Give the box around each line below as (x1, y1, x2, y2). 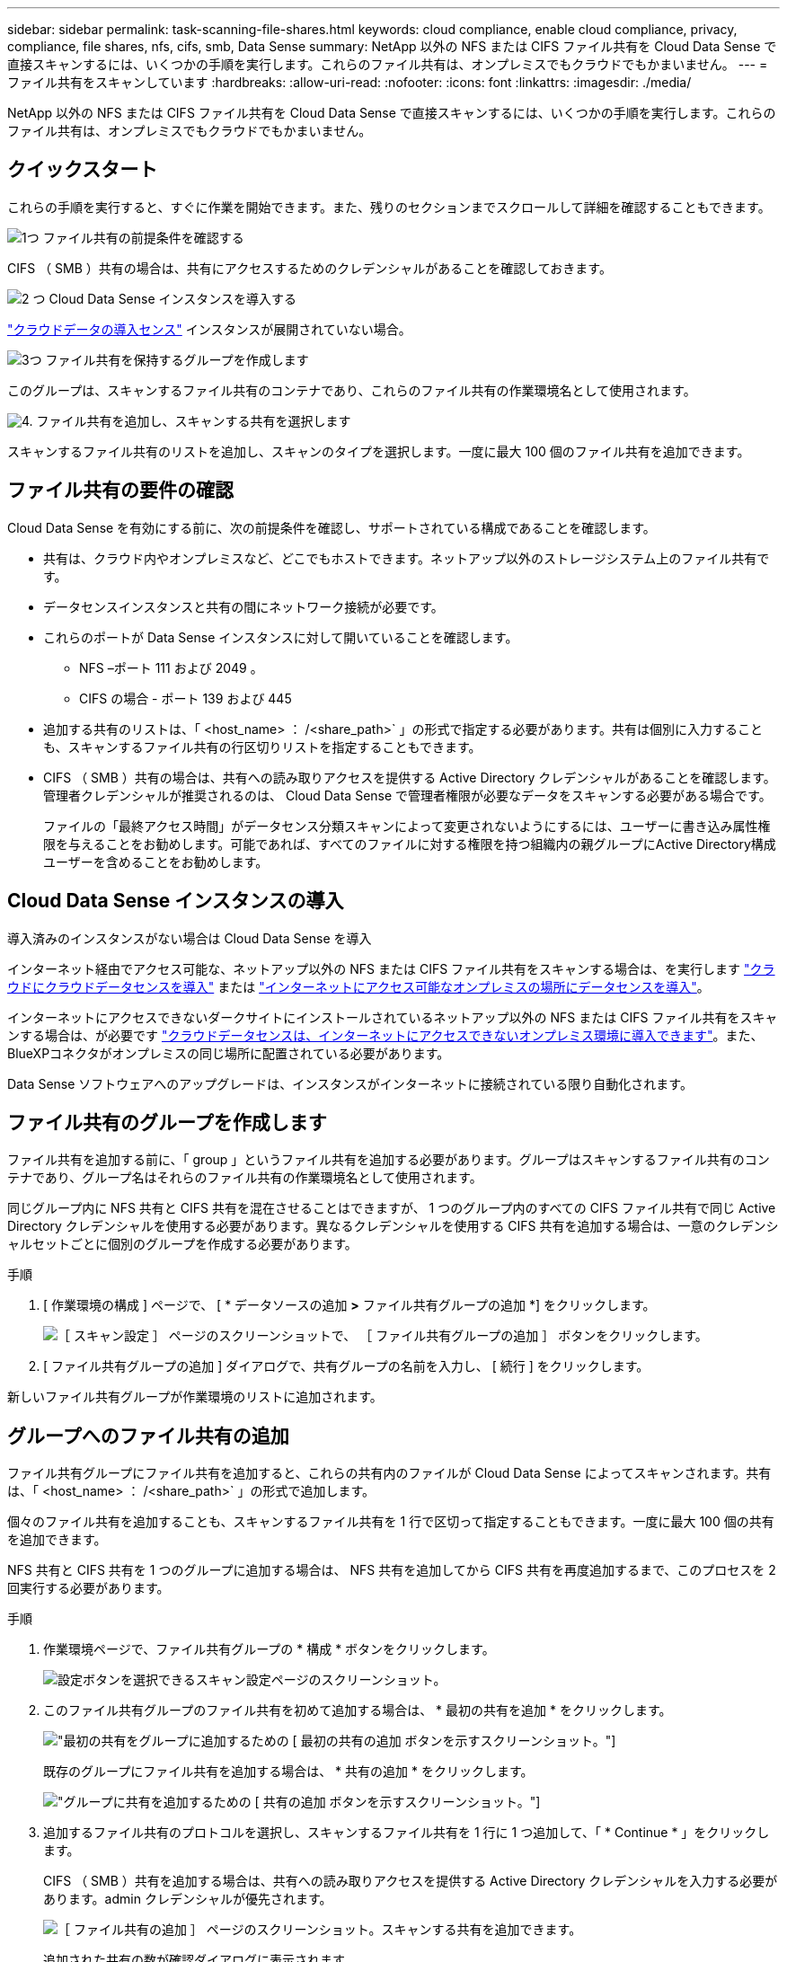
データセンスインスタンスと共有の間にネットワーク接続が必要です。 (43, 598, 444, 614)
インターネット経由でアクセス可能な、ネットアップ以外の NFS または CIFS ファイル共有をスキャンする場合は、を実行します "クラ (7, 960, 775, 977)
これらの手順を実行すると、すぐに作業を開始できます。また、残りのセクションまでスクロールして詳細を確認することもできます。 (7, 199, 771, 215)
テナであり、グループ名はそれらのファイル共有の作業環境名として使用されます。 (7, 1170, 482, 1186)
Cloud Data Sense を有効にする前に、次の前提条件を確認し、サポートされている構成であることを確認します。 (7, 519, 656, 535)
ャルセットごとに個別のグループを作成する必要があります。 (7, 1236, 358, 1252)
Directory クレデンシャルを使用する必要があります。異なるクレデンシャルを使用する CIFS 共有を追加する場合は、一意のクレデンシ (7, 1218, 779, 1234)
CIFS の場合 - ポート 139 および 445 (79, 690, 292, 706)
